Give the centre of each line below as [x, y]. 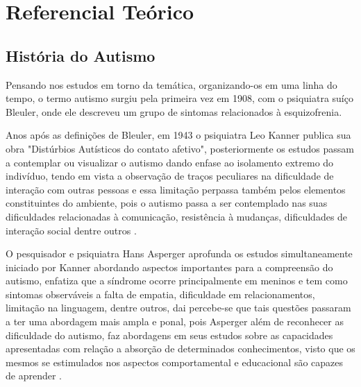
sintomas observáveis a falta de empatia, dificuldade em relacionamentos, [160, 294]
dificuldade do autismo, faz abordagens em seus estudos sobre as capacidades [169, 335]
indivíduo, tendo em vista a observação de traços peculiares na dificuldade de [170, 176]
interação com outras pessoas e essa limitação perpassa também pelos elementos [176, 189]
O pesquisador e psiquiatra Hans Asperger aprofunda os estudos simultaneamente [179, 253]
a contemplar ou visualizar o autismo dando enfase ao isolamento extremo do [170, 162]
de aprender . [34, 376]
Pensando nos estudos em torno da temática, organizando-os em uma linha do [171, 84]
